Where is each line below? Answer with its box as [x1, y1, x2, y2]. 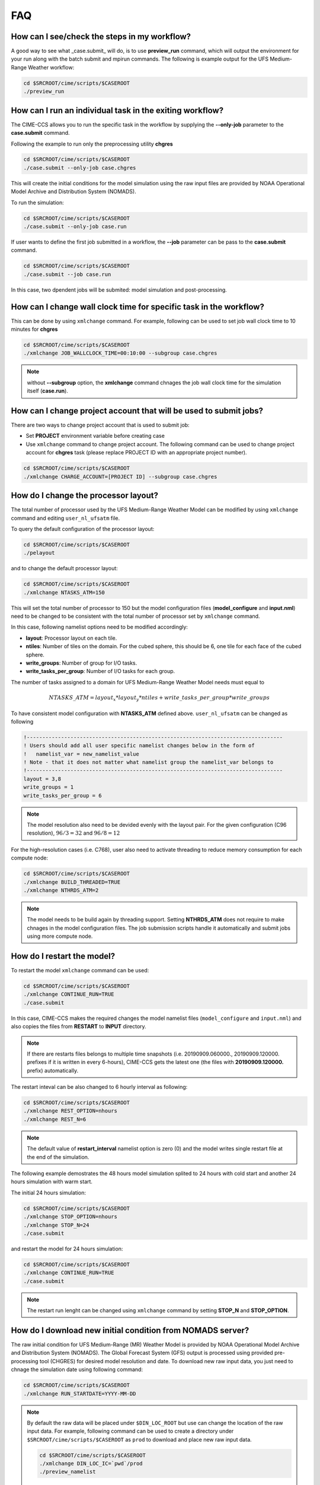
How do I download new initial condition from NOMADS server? [11, 1325, 249, 1335]
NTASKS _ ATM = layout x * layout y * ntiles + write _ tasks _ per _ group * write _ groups [49, 694, 270, 702]
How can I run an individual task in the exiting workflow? [11, 105, 224, 115]
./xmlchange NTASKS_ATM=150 [23, 589, 105, 596]
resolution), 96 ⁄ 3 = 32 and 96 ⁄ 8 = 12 [27, 829, 120, 837]
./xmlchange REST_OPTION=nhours [23, 1108, 118, 1114]
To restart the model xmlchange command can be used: [11, 966, 149, 974]
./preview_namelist [39, 1468, 96, 1475]
